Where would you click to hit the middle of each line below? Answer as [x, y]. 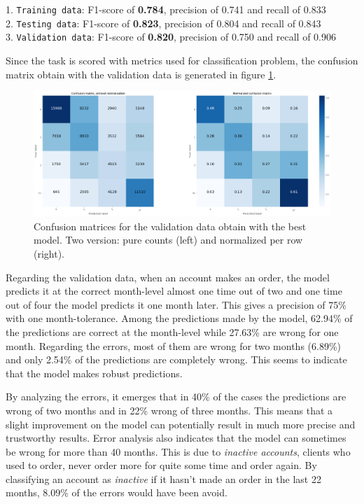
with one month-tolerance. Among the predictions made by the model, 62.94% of [179, 318]
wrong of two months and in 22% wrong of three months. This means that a [169, 410]
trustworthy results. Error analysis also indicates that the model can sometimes [176, 438]
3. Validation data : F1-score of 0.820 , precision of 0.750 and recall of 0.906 [171, 37]
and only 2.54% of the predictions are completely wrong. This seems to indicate [176, 359]
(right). [49, 253]
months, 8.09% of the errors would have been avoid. [117, 492]
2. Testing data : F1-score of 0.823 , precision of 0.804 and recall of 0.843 [163, 23]
